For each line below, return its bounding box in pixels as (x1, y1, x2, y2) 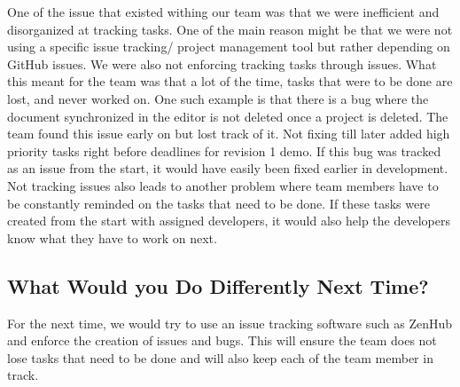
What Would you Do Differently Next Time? (7, 272, 429, 299)
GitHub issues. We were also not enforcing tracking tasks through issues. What (7, 54, 437, 73)
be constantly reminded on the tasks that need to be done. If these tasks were (7, 193, 430, 212)
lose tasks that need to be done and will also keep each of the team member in (7, 348, 433, 367)
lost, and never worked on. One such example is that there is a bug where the (7, 89, 429, 107)
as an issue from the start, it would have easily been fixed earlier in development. (7, 159, 448, 178)
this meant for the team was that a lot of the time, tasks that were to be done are (7, 72, 453, 91)
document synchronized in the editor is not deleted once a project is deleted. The (7, 107, 448, 125)
